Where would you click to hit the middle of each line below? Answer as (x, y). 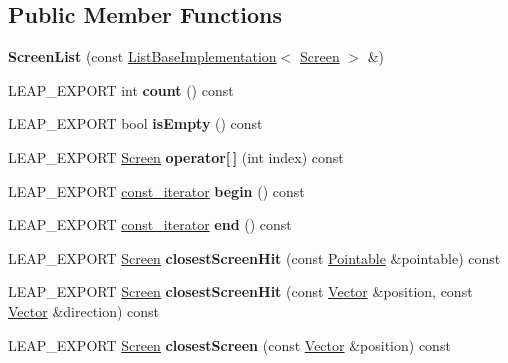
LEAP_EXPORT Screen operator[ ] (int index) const (176, 156)
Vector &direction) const (84, 310)
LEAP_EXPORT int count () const (121, 89)
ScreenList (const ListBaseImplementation (142, 56)
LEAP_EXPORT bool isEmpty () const (135, 123)
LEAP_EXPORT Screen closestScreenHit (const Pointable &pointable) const (254, 257)
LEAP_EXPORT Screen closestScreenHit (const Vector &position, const (240, 291)
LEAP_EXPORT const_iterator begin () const (156, 190)
